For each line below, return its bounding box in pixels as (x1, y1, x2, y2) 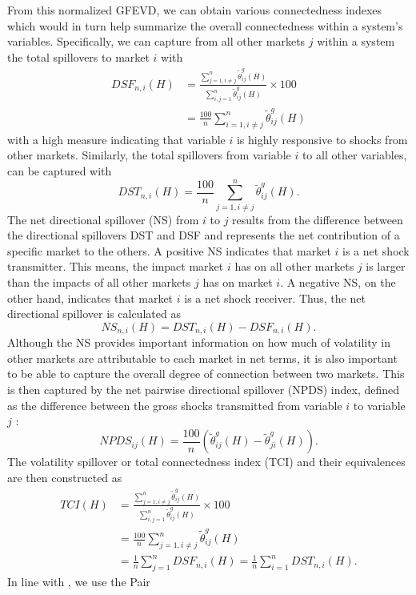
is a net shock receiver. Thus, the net (184, 289, 366, 306)
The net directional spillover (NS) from (7, 211, 199, 227)
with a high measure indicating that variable (7, 131, 226, 147)
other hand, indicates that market (7, 289, 174, 306)
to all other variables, (302, 147, 407, 163)
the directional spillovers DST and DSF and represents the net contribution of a (7, 227, 400, 243)
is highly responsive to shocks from (236, 131, 408, 147)
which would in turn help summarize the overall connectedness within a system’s (7, 17, 403, 34)
